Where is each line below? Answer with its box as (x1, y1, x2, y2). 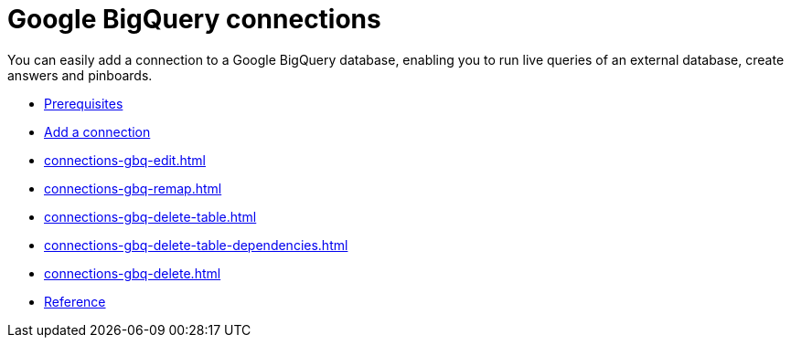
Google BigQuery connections (7, 4, 381, 35)
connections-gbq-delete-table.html (44, 208, 257, 225)
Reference (44, 293, 106, 309)
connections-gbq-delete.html (44, 265, 221, 281)
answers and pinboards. (7, 67, 153, 83)
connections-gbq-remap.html (44, 180, 222, 196)
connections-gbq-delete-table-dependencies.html (44, 236, 348, 253)
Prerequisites (44, 95, 123, 111)
